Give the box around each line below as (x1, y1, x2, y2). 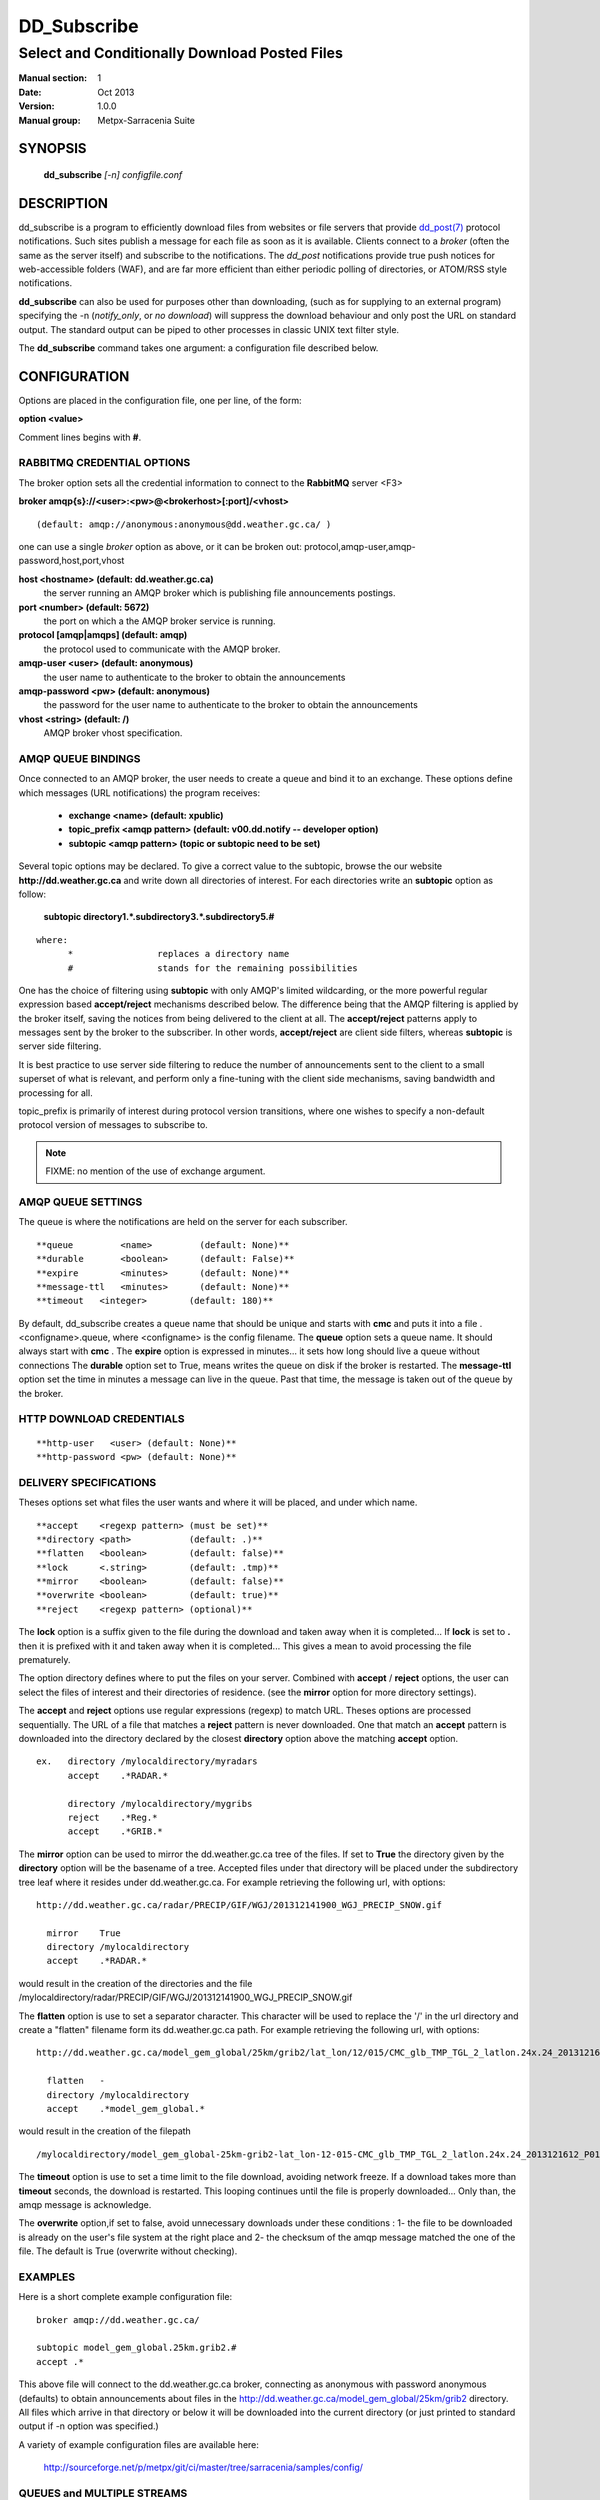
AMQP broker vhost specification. (43, 727, 183, 739)
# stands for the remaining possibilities (67, 962, 359, 974)
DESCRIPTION (18, 195, 109, 212)
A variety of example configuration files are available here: (18, 2438, 260, 2450)
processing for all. (18, 1086, 94, 1099)
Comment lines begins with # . (18, 431, 142, 443)
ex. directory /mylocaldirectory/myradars (36, 1756, 259, 1767)
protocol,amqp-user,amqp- (303, 541, 417, 552)
